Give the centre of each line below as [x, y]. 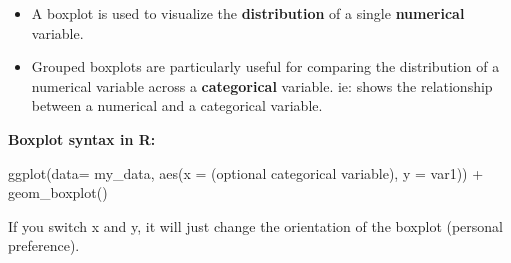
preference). [44, 245]
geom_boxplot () [58, 192]
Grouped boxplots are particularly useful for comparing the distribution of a [265, 66]
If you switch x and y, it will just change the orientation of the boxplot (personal [256, 225]
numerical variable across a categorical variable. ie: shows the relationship [262, 85]
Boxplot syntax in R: [82, 138]
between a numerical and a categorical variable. [177, 105]
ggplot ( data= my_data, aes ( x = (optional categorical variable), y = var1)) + [246, 172]
